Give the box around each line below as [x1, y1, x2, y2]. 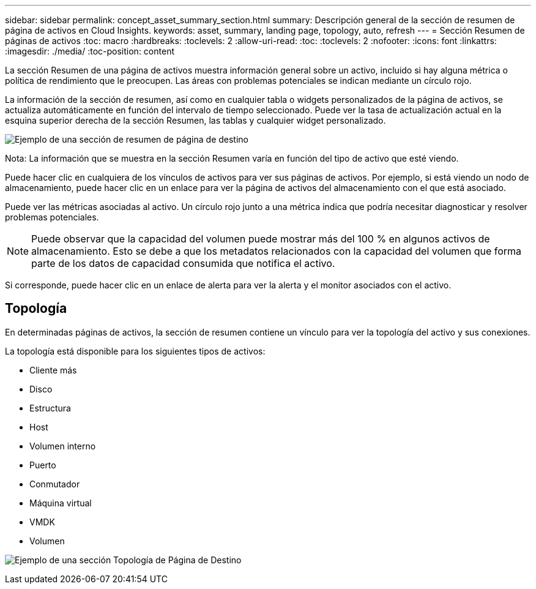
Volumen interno [29, 440, 96, 451]
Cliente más [29, 364, 77, 375]
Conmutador [29, 478, 80, 489]
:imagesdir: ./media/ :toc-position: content [5, 46, 174, 56]
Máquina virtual [29, 497, 92, 508]
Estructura [29, 402, 71, 413]
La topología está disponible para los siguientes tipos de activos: [5, 345, 266, 356]
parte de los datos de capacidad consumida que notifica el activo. [31, 257, 335, 269]
